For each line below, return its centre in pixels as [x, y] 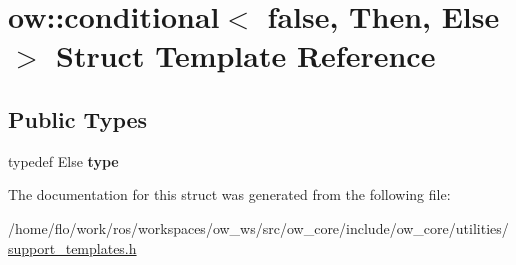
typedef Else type [63, 160]
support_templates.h [72, 247]
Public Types [78, 118]
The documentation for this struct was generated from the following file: [229, 194]
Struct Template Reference [246, 55]
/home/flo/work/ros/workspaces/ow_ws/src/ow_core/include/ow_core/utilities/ [258, 227]
